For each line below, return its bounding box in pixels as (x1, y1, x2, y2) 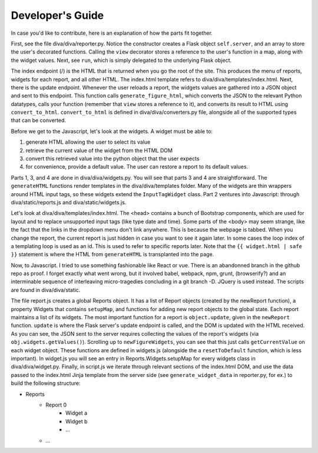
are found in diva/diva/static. (11, 286, 81, 293)
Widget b (65, 418, 88, 425)
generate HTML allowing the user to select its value (25, 138, 151, 146)
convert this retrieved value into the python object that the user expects (25, 155, 200, 162)
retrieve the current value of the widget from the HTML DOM (25, 147, 173, 154)
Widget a (65, 409, 88, 416)
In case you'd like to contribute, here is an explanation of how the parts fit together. (11, 29, 213, 37)
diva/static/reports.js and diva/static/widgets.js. (11, 199, 127, 206)
